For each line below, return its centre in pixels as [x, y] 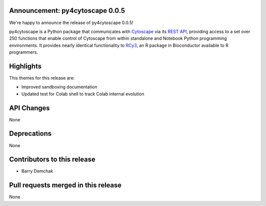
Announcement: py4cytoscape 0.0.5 [67, 11]
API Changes [30, 108]
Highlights [25, 66]
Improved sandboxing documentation [59, 87]
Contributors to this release [52, 160]
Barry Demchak [37, 171]
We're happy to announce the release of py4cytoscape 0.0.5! [71, 23]
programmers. [24, 52]
